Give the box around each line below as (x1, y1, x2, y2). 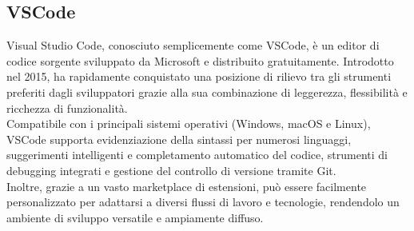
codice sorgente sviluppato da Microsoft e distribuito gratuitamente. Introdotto (6, 52, 394, 69)
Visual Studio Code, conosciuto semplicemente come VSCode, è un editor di (6, 37, 380, 54)
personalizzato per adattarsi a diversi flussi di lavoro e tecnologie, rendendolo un (6, 193, 400, 210)
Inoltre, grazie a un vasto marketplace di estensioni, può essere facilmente (6, 177, 367, 194)
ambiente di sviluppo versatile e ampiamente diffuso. (6, 209, 264, 225)
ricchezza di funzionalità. (6, 99, 128, 116)
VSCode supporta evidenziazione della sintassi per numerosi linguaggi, (6, 130, 352, 147)
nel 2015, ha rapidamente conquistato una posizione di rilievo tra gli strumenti (6, 68, 392, 85)
